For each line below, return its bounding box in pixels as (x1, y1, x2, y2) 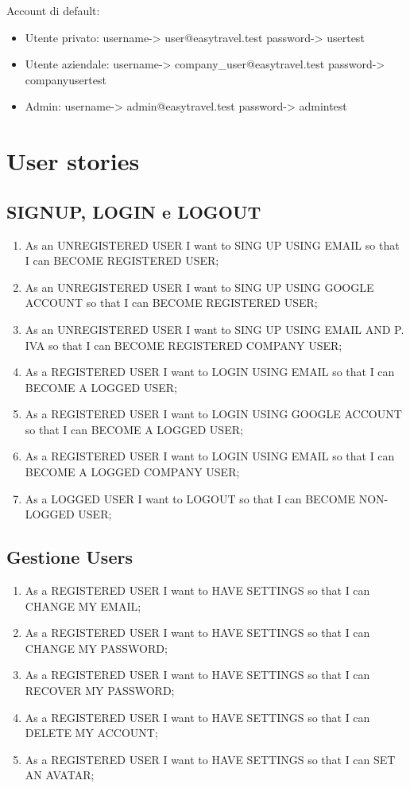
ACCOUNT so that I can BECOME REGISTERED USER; (25, 294, 318, 311)
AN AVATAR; (25, 767, 95, 783)
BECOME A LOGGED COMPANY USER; (25, 464, 240, 480)
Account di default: (6, 2, 100, 18)
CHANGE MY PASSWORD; (25, 639, 168, 656)
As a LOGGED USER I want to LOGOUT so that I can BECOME (25, 490, 355, 507)
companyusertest (25, 71, 106, 87)
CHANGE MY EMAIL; (25, 597, 141, 614)
